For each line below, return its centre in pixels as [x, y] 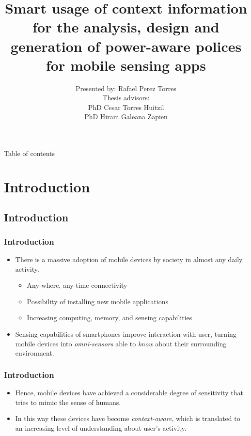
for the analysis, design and [126, 27]
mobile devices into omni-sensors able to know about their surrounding [121, 343]
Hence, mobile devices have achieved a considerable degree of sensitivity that [129, 392]
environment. [35, 353]
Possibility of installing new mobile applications [98, 301]
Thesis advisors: [126, 98]
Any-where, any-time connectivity [77, 285]
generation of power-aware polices [126, 46]
